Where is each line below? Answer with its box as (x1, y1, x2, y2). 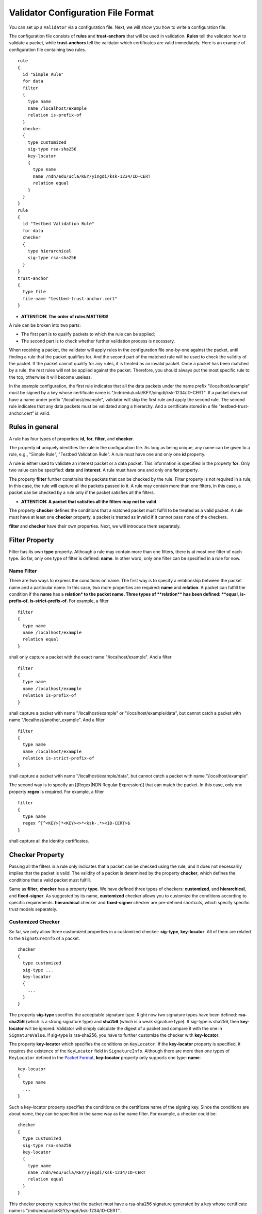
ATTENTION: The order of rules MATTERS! (21, 313, 109, 319)
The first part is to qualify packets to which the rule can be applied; (21, 331, 155, 337)
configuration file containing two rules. (9, 47, 86, 52)
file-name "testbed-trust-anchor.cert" (22, 296, 117, 301)
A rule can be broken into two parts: (9, 322, 81, 328)
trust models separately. (9, 906, 58, 912)
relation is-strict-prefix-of (22, 756, 95, 761)
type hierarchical (27, 248, 72, 254)
